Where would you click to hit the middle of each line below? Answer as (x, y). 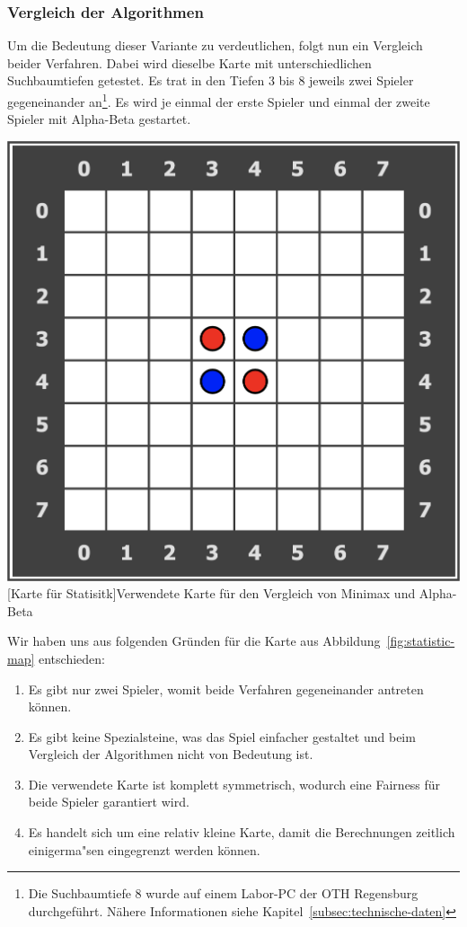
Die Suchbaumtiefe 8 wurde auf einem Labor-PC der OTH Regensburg (223, 893)
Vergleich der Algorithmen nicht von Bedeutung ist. (171, 754)
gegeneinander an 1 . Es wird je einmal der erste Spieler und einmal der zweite (219, 100)
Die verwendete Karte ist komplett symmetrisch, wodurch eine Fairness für (234, 784)
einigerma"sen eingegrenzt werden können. (144, 849)
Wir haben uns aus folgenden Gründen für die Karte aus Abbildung (194, 641)
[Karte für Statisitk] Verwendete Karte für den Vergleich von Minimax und (211, 593)
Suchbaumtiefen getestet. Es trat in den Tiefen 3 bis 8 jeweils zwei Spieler (211, 80)
